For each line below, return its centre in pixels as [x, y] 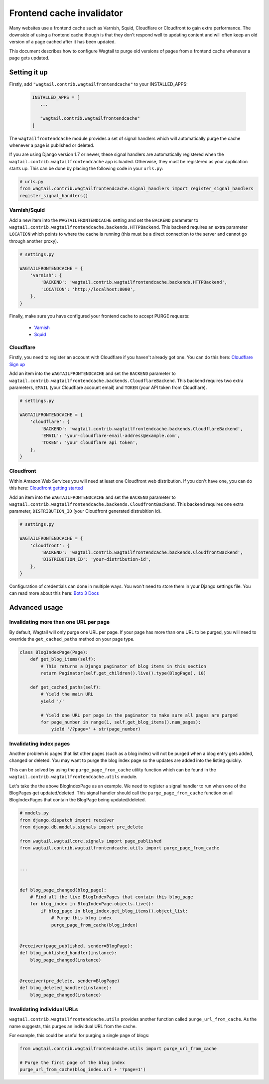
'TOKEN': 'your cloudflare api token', [89, 443]
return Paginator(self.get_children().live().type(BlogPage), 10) [124, 673]
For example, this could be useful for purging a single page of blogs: [79, 1036]
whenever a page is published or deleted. [52, 145]
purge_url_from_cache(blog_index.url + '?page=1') [83, 1070]
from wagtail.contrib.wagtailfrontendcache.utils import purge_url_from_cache [118, 1049]
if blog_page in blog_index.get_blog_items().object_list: [114, 911]
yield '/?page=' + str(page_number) [96, 729]
